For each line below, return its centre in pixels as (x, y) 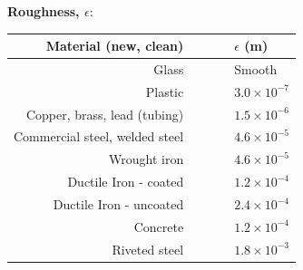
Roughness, (44, 11)
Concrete (159, 226)
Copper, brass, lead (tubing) (105, 114)
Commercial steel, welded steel (99, 136)
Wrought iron (147, 159)
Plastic (165, 91)
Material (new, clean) (115, 46)
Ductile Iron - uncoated (118, 204)
